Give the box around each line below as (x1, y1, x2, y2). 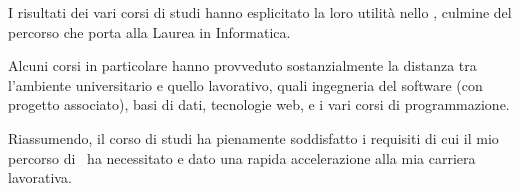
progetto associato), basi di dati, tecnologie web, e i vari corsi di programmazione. (8, 94, 510, 115)
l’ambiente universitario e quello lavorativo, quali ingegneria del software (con (8, 74, 483, 95)
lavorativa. (8, 167, 72, 188)
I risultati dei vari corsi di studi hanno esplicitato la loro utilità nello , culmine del (8, 2, 512, 22)
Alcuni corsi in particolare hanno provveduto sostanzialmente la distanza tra (8, 55, 477, 76)
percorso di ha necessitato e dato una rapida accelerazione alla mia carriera (8, 147, 476, 168)
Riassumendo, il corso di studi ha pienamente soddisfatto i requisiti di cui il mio (8, 127, 499, 148)
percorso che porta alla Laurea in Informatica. (8, 21, 291, 42)
